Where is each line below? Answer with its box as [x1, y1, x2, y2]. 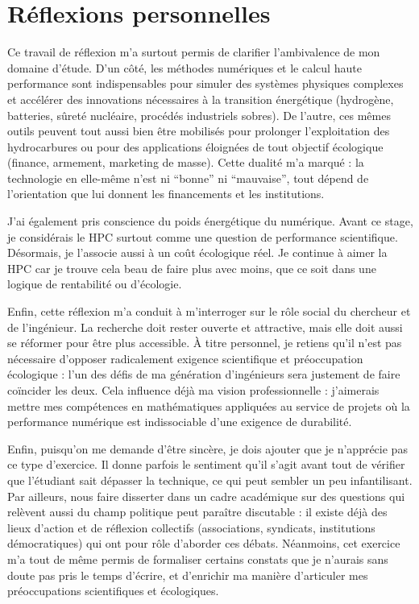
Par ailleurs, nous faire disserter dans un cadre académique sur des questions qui [7, 487, 405, 504]
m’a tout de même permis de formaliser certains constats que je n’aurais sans [7, 550, 388, 567]
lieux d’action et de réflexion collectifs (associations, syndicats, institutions [7, 519, 375, 536]
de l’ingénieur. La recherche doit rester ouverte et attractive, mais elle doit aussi [7, 318, 403, 335]
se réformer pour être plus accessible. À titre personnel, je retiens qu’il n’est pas [7, 334, 402, 351]
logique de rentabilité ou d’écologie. [7, 275, 182, 292]
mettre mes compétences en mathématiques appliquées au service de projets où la [7, 397, 410, 414]
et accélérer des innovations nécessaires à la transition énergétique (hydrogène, [7, 90, 394, 107]
